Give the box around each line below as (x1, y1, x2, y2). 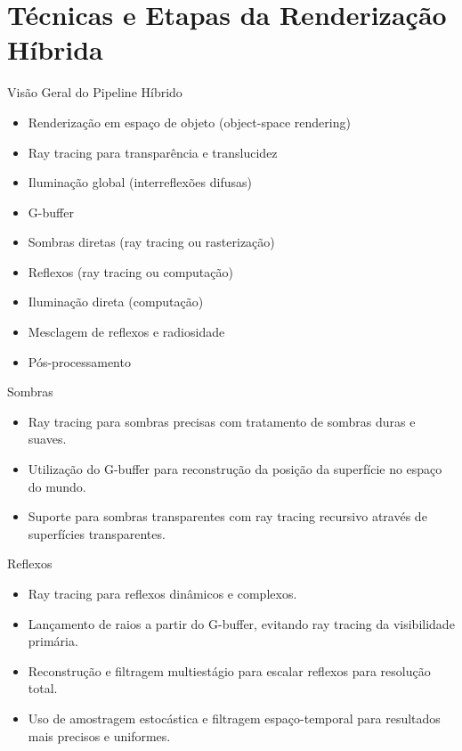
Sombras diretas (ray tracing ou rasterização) (28, 233, 275, 251)
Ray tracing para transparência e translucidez (28, 143, 278, 161)
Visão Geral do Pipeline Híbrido (7, 83, 182, 102)
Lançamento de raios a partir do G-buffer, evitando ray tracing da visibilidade (28, 614, 455, 633)
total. (28, 679, 58, 698)
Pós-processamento (28, 352, 131, 371)
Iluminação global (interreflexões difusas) (28, 173, 252, 192)
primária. (28, 632, 78, 650)
